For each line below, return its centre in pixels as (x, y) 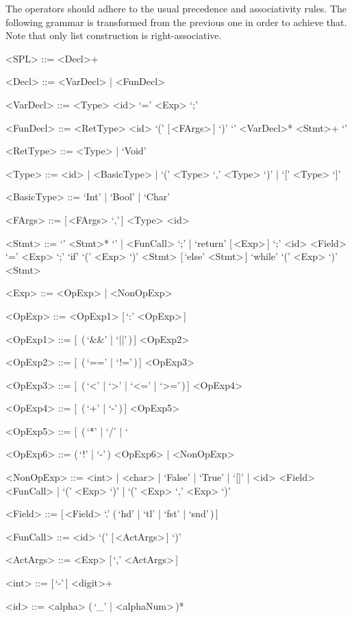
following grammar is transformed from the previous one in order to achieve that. (176, 22)
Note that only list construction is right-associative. (114, 35)
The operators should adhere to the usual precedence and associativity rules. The (176, 8)
